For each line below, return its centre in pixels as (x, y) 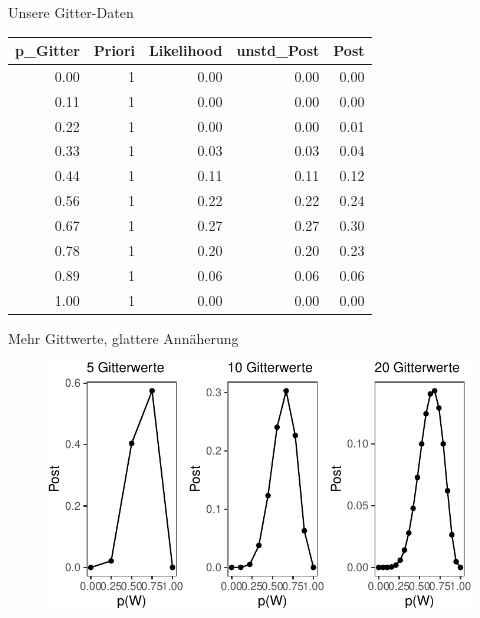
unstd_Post (278, 50)
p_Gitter (47, 50)
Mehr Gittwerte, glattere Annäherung (123, 337)
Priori (114, 50)
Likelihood (186, 50)
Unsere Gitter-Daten (71, 12)
